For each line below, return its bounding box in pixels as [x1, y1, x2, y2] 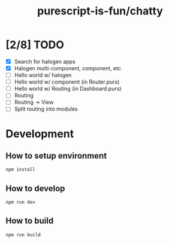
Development [5, 127, 74, 141]
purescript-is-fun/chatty [37, 4, 163, 18]
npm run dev [5, 200, 35, 206]
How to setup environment [5, 151, 107, 161]
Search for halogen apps [14, 58, 76, 65]
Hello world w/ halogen [14, 72, 72, 79]
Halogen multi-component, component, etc [14, 65, 121, 72]
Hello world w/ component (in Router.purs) [14, 78, 120, 85]
